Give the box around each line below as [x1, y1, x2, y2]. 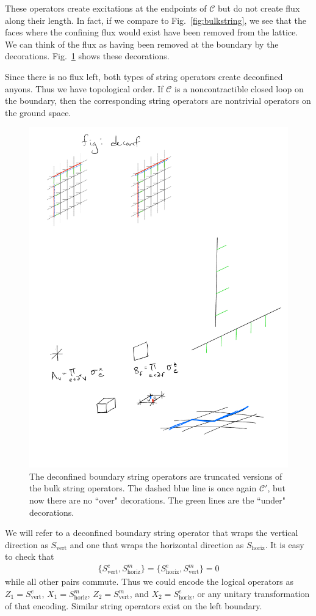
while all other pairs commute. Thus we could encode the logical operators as [5, 575, 293, 588]
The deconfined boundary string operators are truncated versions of [29, 469, 282, 482]
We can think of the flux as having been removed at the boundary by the [5, 37, 279, 50]
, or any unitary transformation [192, 587, 310, 600]
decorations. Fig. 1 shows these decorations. [5, 50, 170, 62]
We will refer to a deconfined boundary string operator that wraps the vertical [5, 526, 298, 539]
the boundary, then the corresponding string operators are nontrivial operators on [5, 94, 311, 107]
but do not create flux [218, 2, 300, 14]
